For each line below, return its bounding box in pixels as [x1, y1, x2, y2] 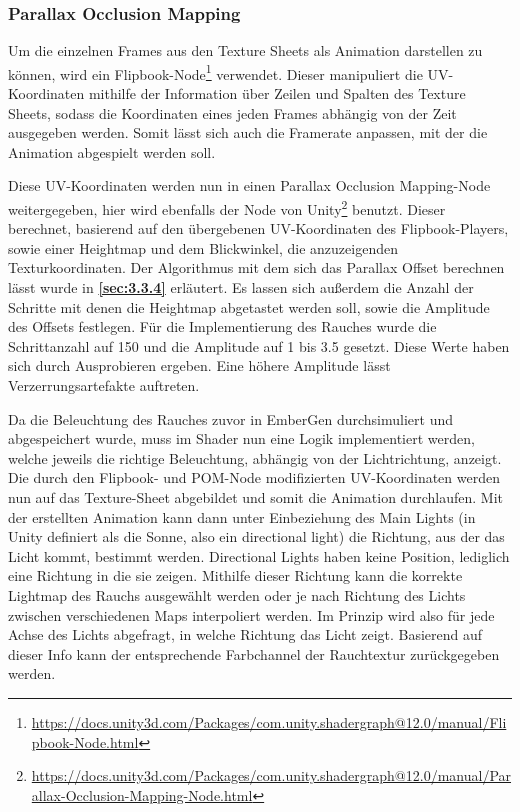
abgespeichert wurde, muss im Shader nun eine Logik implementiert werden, [8, 428, 475, 449]
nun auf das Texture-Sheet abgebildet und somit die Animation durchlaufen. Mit [8, 487, 503, 507]
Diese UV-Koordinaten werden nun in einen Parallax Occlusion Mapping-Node [8, 175, 491, 196]
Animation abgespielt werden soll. [8, 141, 216, 162]
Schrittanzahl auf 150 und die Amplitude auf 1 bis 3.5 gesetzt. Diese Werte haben [8, 335, 510, 356]
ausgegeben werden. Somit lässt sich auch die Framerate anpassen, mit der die [8, 122, 488, 143]
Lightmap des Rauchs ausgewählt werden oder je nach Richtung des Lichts [8, 584, 466, 605]
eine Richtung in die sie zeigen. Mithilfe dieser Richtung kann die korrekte [8, 565, 463, 586]
